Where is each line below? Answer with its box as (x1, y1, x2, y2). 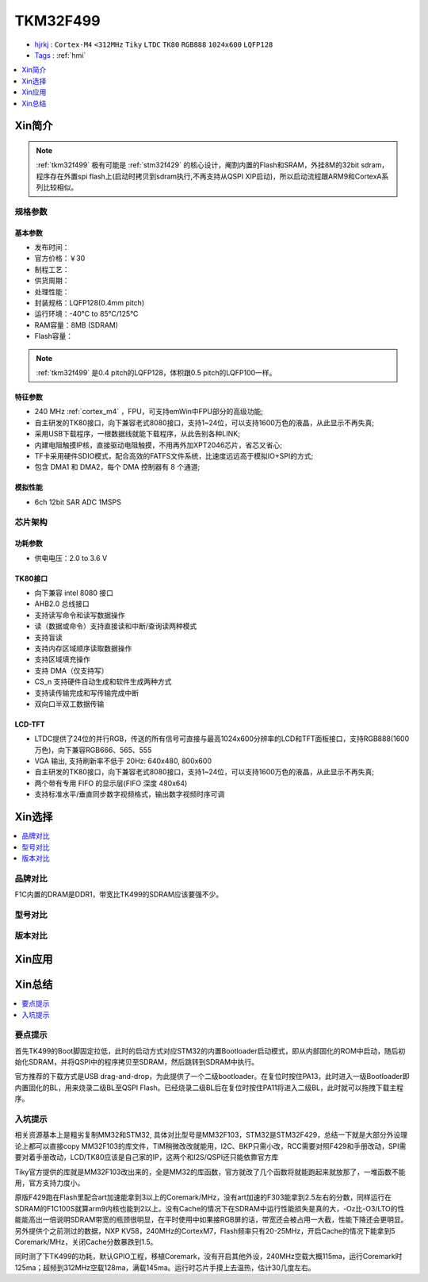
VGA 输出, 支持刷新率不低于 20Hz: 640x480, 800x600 (34, 756, 212, 766)
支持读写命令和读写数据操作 (34, 610, 125, 620)
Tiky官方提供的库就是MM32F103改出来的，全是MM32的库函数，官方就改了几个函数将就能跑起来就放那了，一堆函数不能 (14, 1167, 406, 1176)
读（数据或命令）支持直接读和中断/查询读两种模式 (34, 621, 197, 631)
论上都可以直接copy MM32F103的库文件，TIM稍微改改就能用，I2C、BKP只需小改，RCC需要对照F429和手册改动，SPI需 (14, 1141, 407, 1150)
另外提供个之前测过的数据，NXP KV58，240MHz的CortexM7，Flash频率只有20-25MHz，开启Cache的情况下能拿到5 (14, 1226, 396, 1235)
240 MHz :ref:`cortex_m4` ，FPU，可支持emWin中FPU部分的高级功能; (34, 407, 263, 416)
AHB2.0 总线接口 (34, 599, 90, 608)
